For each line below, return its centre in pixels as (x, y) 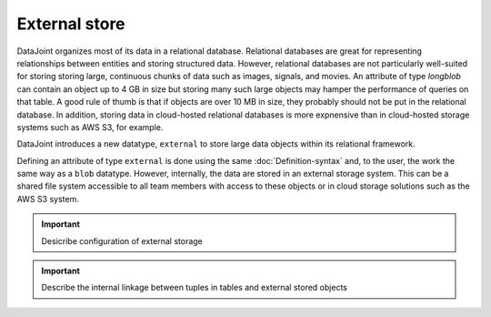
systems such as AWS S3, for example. (90, 127)
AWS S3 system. (48, 199)
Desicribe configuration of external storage (122, 240)
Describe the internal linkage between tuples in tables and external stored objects (194, 288)
